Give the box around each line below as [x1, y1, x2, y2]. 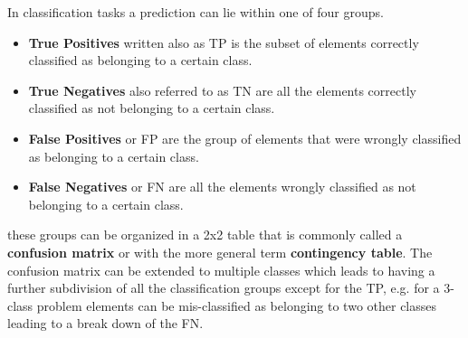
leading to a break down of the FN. [7, 314, 204, 333]
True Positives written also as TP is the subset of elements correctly [28, 33, 419, 52]
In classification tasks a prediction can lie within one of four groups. [7, 3, 384, 21]
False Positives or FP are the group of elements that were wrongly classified [28, 128, 462, 147]
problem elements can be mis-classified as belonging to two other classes [36, 296, 437, 315]
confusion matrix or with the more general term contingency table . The [7, 242, 433, 261]
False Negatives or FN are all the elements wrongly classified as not [28, 177, 416, 196]
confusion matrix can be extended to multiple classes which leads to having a [7, 260, 435, 279]
